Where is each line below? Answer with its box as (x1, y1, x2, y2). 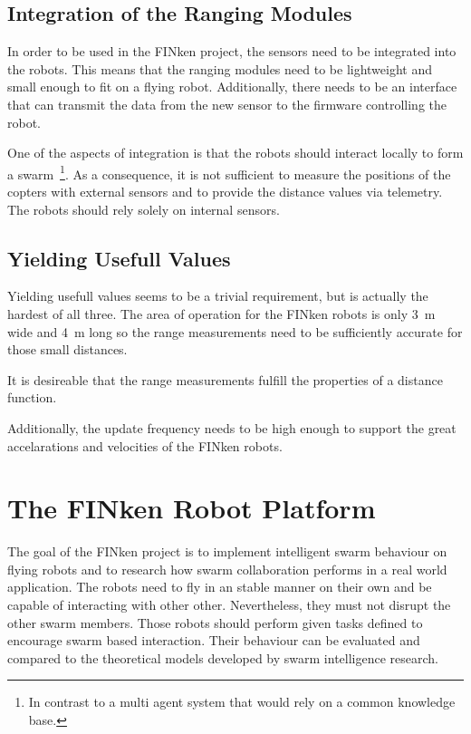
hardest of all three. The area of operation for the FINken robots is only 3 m (7, 304, 436, 323)
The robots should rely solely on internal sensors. (7, 199, 280, 218)
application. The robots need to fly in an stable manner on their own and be (7, 577, 432, 596)
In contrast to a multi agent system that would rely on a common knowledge (28, 692, 456, 711)
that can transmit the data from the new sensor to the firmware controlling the (7, 94, 447, 113)
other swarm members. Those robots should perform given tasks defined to (7, 613, 423, 632)
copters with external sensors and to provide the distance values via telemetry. (7, 182, 443, 201)
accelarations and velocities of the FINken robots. (7, 436, 283, 455)
